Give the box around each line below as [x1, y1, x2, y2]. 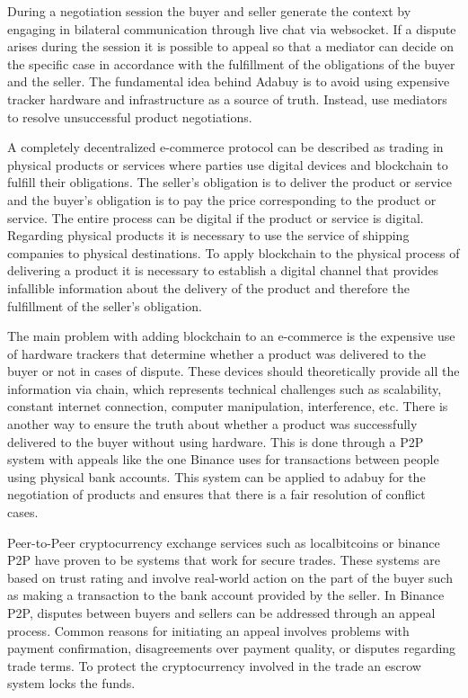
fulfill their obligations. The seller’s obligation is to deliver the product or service [7, 173, 452, 192]
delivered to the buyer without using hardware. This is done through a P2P [7, 432, 424, 451]
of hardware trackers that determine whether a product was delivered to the [7, 344, 426, 362]
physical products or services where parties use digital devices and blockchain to [7, 155, 448, 174]
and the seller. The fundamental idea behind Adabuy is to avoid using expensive [7, 72, 450, 91]
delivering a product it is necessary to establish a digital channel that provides [7, 261, 439, 280]
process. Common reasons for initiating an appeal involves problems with [7, 621, 410, 640]
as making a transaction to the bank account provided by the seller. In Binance [7, 586, 445, 604]
